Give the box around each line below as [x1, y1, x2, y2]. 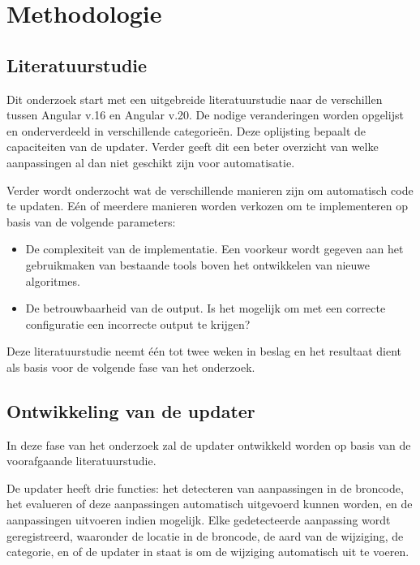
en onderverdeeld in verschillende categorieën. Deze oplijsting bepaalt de [6, 122, 366, 139]
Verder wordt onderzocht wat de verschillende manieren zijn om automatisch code [6, 181, 414, 198]
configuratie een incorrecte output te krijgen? [25, 315, 251, 332]
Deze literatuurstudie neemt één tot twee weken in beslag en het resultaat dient [6, 343, 401, 360]
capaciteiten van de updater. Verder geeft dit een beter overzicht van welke [6, 138, 379, 155]
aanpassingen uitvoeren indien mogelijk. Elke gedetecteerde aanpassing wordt [6, 511, 391, 528]
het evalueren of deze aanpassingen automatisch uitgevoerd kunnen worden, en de [6, 495, 413, 512]
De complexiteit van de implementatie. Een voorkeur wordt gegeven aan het [25, 240, 404, 257]
